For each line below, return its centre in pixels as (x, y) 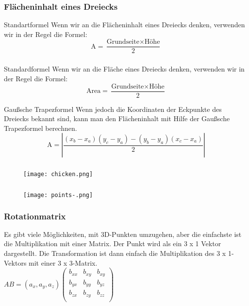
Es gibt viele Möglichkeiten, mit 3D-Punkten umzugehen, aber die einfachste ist (123, 234)
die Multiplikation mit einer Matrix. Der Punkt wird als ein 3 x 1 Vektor (113, 243)
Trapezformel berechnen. (41, 128)
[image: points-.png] (58, 195)
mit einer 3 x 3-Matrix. (63, 262)
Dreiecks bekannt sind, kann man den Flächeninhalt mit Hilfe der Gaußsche (117, 118)
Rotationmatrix (35, 216)
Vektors (15, 262)
